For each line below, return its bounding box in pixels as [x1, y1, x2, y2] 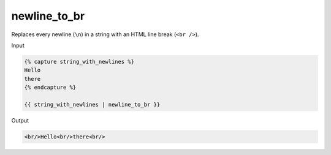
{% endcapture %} [24, 84, 77, 91]
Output [11, 116, 29, 124]
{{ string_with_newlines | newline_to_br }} [24, 101, 161, 108]
